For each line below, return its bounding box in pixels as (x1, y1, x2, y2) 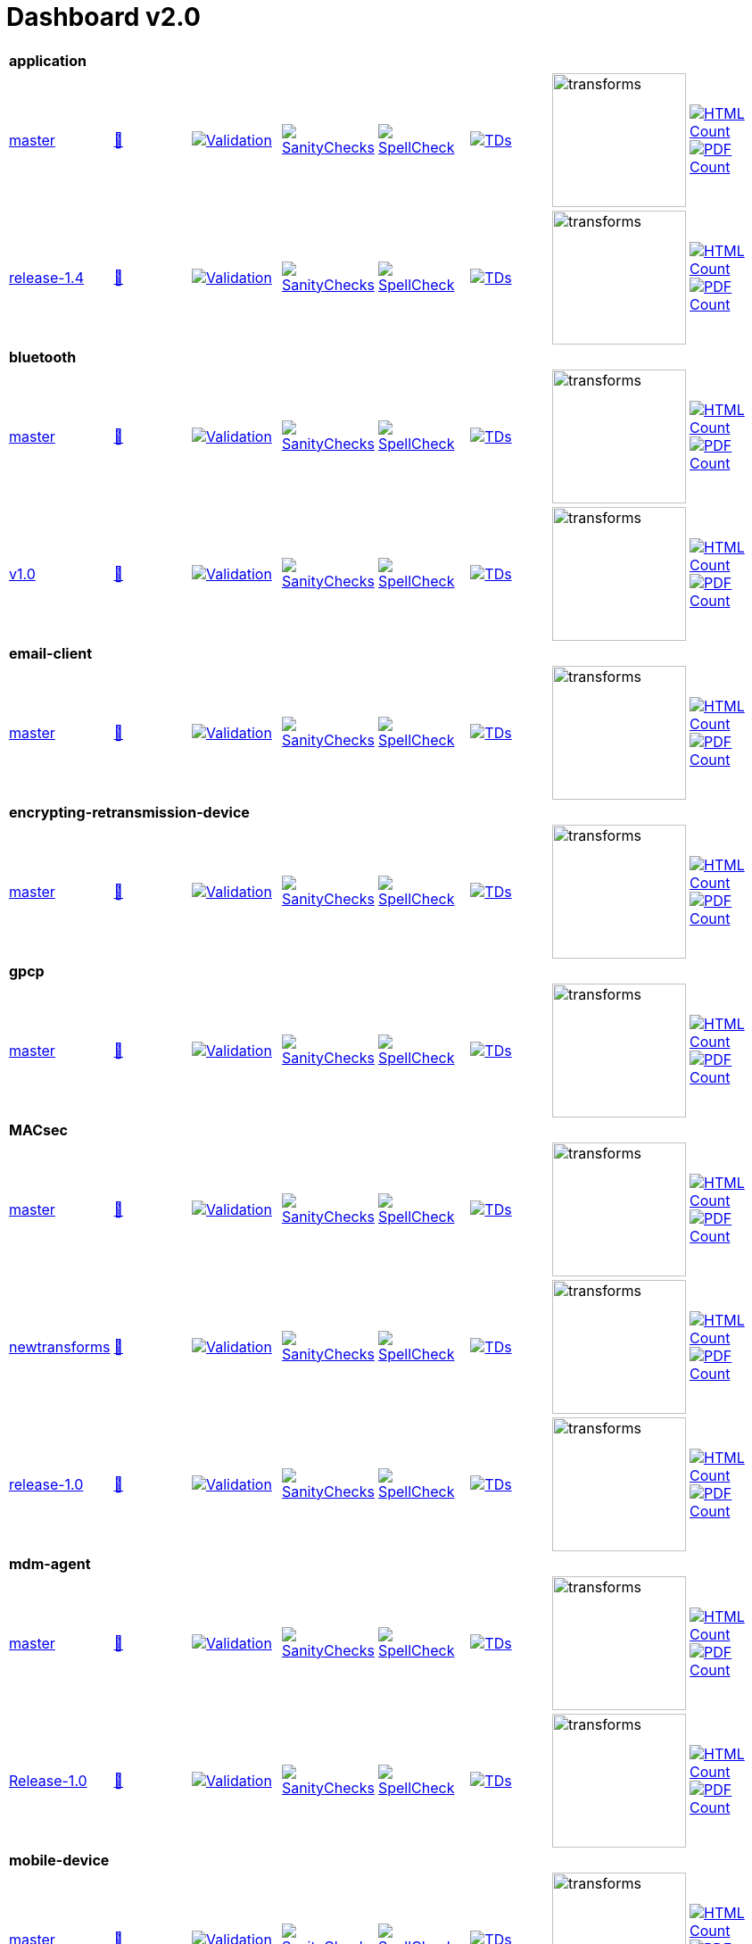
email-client (9, 644, 93, 662)
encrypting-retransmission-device (9, 802, 250, 821)
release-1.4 (9, 268, 85, 287)
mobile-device (9, 1850, 110, 1869)
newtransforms (9, 1337, 111, 1356)
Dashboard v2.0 (6, 2, 201, 32)
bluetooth (9, 347, 77, 366)
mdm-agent (9, 1554, 91, 1573)
